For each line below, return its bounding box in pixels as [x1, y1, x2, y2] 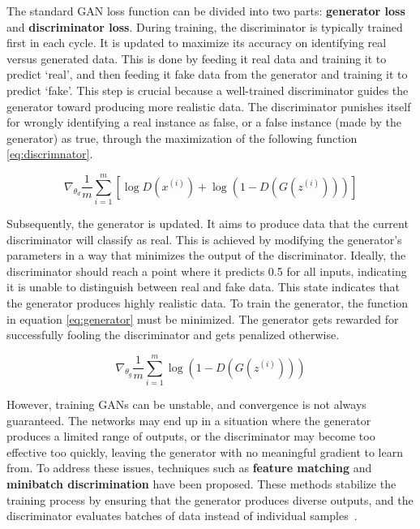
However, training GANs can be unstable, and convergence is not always [6, 395, 366, 412]
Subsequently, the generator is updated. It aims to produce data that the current [6, 215, 409, 232]
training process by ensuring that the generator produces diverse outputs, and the [6, 491, 414, 508]
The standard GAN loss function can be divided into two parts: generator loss [6, 2, 405, 19]
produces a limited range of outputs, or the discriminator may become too [6, 428, 375, 445]
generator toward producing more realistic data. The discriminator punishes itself [6, 97, 411, 114]
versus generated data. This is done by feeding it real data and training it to [6, 49, 387, 67]
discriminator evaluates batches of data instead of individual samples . [6, 507, 358, 524]
